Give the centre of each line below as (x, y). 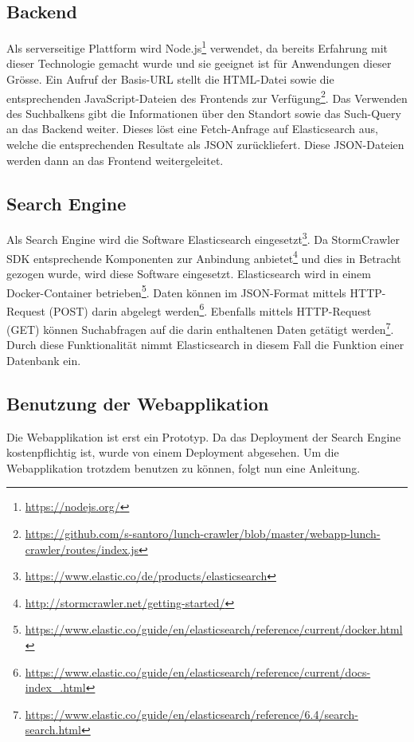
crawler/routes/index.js (82, 549)
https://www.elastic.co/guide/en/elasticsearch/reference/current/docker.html (214, 629)
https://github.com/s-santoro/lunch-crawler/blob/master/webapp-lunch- (203, 534)
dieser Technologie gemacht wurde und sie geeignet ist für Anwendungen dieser (199, 63)
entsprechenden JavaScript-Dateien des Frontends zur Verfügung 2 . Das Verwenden (207, 96)
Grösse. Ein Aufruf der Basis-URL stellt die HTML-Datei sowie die (170, 79)
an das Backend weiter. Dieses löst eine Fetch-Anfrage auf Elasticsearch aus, (192, 129)
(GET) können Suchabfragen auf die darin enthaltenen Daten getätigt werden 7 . (200, 328)
